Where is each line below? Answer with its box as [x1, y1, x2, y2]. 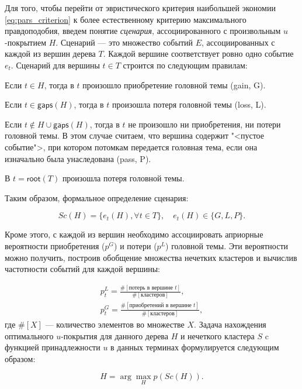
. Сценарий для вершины [11, 58, 100, 71]
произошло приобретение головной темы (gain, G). [82, 78, 266, 91]
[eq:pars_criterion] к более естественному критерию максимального [5, 13, 247, 25]
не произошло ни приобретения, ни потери [128, 118, 281, 130]
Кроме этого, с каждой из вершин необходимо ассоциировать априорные [5, 228, 263, 240]
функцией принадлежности [5, 341, 100, 353]
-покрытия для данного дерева [61, 329, 168, 342]
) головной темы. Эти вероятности [165, 239, 289, 252]
